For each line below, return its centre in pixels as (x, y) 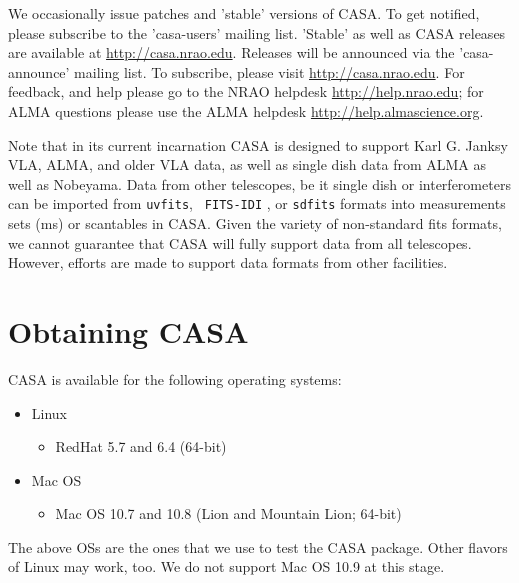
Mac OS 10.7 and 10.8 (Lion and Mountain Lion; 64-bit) (228, 513)
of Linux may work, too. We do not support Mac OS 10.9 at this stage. (226, 566)
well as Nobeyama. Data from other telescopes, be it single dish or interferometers (259, 183)
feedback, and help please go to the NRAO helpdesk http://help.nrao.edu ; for (246, 91)
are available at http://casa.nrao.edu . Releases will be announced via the (231, 52)
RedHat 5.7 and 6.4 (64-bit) (141, 446)
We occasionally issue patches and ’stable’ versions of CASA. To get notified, (244, 13)
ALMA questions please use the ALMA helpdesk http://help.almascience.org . (246, 110)
